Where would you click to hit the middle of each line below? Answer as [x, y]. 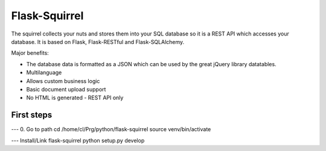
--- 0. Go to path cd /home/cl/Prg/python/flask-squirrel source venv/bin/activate [111, 129]
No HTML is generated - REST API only [75, 98]
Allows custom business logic [63, 81]
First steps [32, 115]
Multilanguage [44, 73]
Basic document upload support [66, 89]
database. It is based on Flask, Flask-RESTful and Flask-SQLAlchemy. [98, 42]
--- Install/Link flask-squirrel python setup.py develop [78, 140]
